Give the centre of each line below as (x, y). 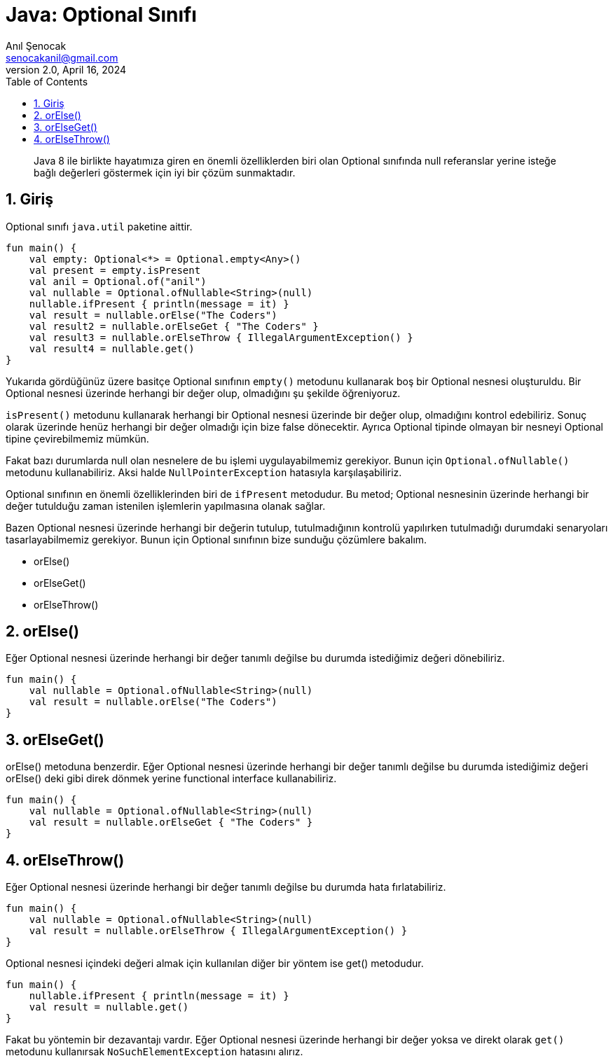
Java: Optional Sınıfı (101, 15)
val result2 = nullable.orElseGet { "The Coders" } (174, 326)
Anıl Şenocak (36, 46)
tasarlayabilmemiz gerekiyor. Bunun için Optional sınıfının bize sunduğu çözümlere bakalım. (216, 539)
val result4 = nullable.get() (112, 348)
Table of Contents (47, 81)
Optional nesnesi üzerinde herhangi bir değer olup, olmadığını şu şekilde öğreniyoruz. (203, 393)
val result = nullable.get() (109, 1007)
